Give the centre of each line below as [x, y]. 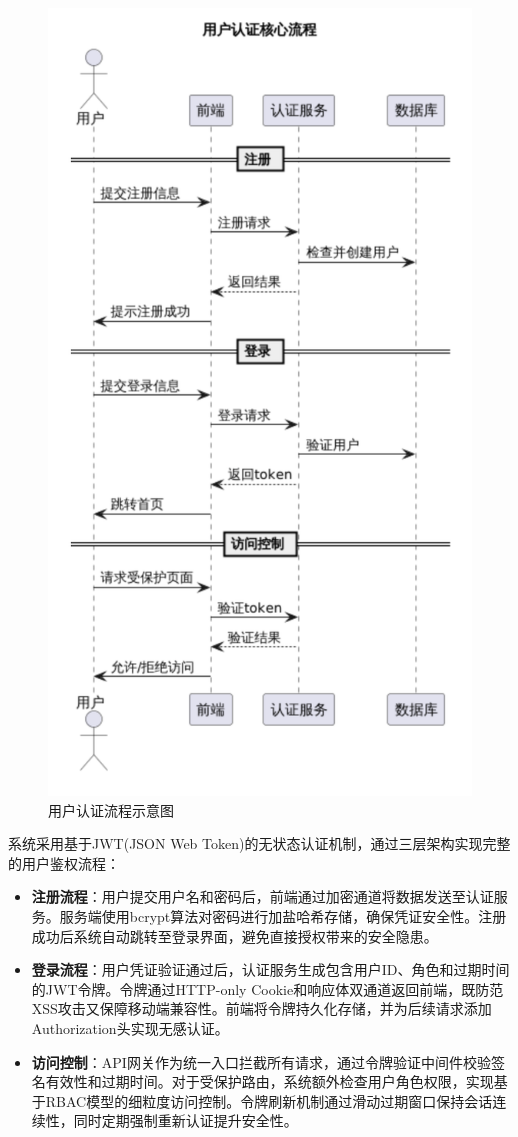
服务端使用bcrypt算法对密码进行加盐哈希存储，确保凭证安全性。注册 [283, 915]
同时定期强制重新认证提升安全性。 [185, 1120]
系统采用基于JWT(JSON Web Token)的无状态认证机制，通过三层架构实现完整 [259, 843]
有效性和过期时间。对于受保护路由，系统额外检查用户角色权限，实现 [269, 1081]
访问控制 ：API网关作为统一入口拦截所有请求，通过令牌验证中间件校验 [261, 1061]
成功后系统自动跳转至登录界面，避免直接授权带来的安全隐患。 [234, 935]
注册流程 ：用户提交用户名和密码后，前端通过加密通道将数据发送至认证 [262, 896]
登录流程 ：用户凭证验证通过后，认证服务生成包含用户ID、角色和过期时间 [270, 969]
